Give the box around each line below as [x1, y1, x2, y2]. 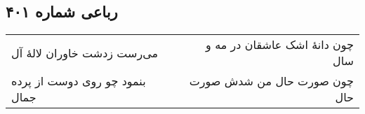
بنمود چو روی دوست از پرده [11, 73, 146, 90]
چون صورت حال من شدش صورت [189, 73, 354, 90]
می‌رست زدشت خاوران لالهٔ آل [11, 44, 159, 61]
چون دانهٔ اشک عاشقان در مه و [206, 36, 354, 53]
